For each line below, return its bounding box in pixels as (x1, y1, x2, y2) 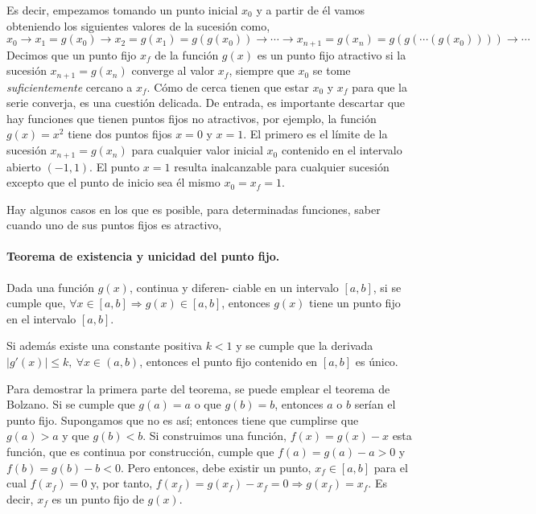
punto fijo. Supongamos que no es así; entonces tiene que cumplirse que (6, 411, 359, 428)
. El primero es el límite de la (243, 125, 388, 142)
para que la (352, 78, 408, 95)
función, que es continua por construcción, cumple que (6, 443, 274, 460)
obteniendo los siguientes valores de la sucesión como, (6, 17, 270, 34)
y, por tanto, (90, 475, 153, 491)
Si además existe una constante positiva (6, 337, 202, 354)
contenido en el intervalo (281, 142, 402, 158)
